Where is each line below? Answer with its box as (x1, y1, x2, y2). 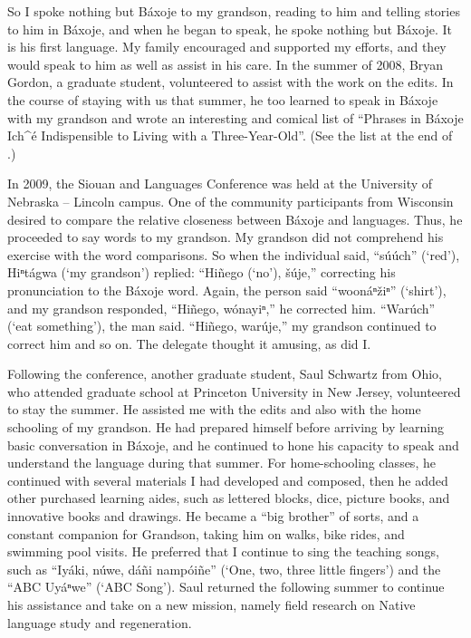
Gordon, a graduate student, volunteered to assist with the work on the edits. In (7, 72, 454, 92)
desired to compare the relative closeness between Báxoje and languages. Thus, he (7, 209, 463, 228)
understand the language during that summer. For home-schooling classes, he (7, 453, 436, 472)
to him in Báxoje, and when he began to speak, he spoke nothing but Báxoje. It (7, 19, 452, 38)
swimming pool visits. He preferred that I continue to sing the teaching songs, (7, 542, 439, 561)
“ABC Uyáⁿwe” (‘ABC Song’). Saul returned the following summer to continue (7, 577, 445, 596)
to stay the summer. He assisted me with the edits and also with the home (7, 400, 421, 419)
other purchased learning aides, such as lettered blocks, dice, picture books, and (7, 488, 450, 507)
